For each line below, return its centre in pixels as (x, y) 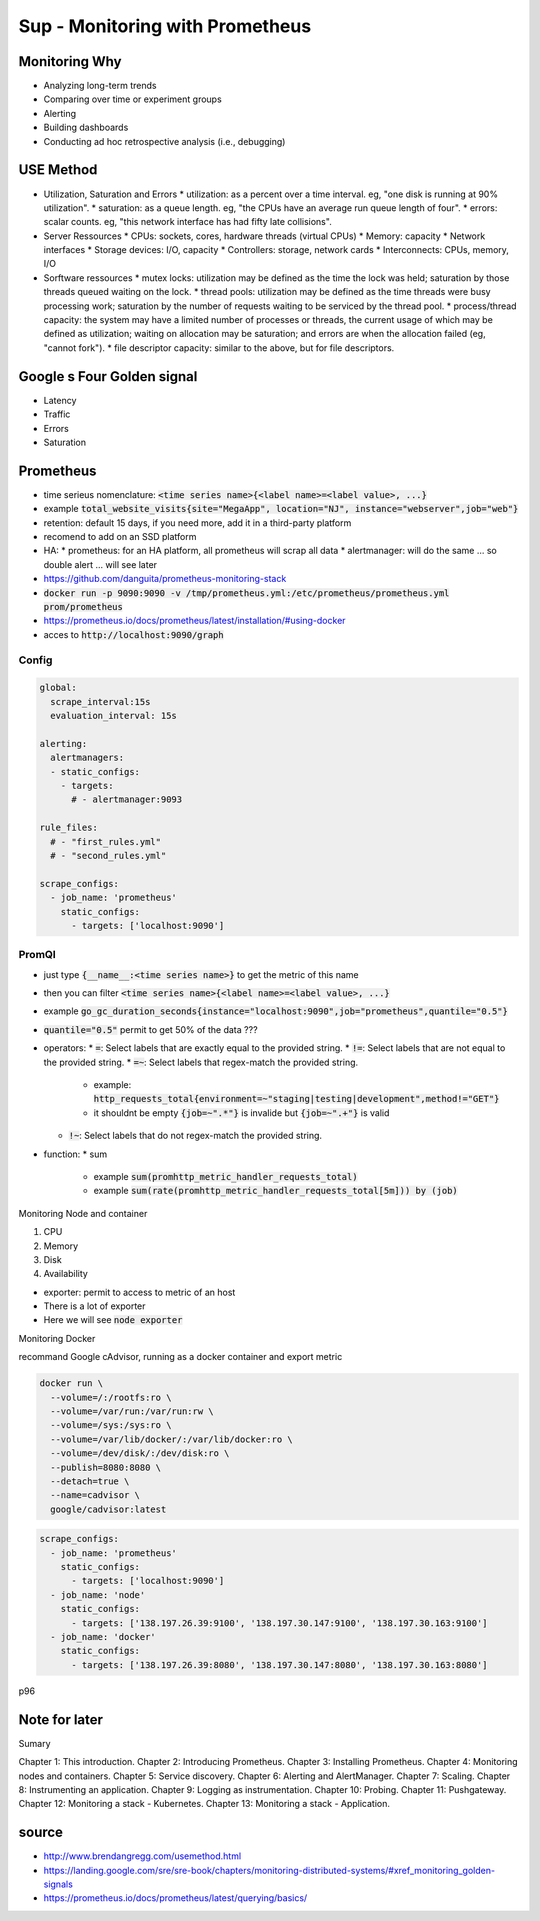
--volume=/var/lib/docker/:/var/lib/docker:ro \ (172, 1439)
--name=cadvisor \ (95, 1495)
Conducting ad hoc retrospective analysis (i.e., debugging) (164, 141)
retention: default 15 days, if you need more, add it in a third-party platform (197, 522)
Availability (66, 1274)
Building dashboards (86, 127)
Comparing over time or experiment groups (132, 99)
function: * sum (75, 1154)
